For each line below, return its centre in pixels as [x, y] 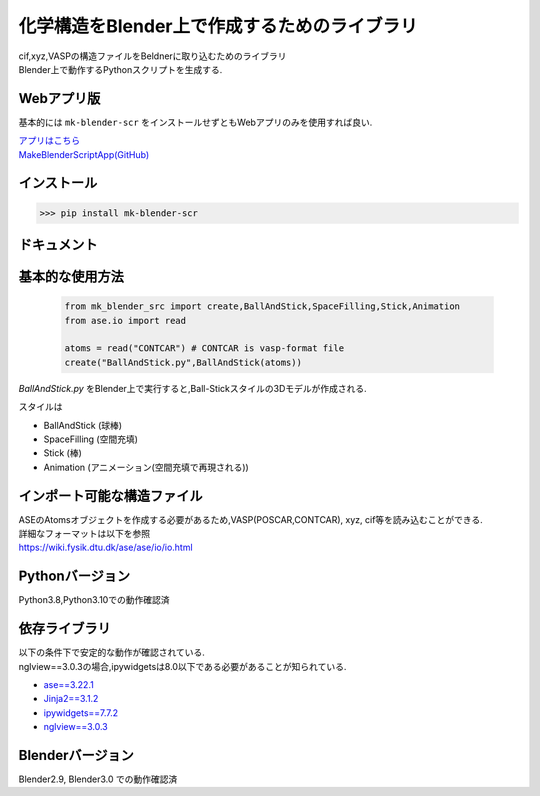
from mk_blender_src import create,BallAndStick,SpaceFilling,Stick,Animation [262, 306]
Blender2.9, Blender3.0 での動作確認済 [98, 779]
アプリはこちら [49, 141]
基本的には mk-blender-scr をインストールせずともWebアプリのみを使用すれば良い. [195, 122]
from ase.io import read [125, 320]
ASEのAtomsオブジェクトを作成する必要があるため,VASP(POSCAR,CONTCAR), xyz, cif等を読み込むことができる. [251, 519]
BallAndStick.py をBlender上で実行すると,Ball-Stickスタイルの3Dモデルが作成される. [192, 388]
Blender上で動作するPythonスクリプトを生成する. [120, 69]
